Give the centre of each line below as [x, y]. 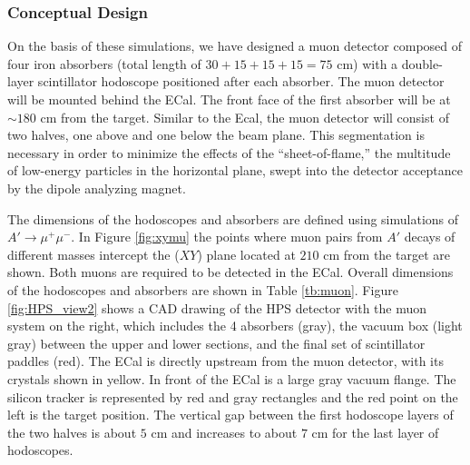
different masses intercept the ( [93, 254]
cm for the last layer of [375, 432]
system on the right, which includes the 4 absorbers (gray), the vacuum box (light [235, 326]
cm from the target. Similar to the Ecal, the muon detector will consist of [245, 117]
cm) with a [367, 63]
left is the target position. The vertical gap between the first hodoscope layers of [230, 415]
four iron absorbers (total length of [104, 63]
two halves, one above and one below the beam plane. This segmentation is [216, 135]
